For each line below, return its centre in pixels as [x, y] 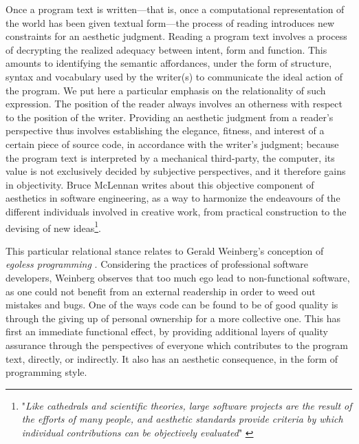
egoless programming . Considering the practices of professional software [157, 264]
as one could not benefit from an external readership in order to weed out [161, 291]
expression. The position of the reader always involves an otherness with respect [174, 104]
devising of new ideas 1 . [54, 226]
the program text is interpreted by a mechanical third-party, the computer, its [170, 157]
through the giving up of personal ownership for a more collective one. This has [173, 318]
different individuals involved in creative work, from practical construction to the [176, 211]
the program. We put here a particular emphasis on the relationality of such [166, 90]
